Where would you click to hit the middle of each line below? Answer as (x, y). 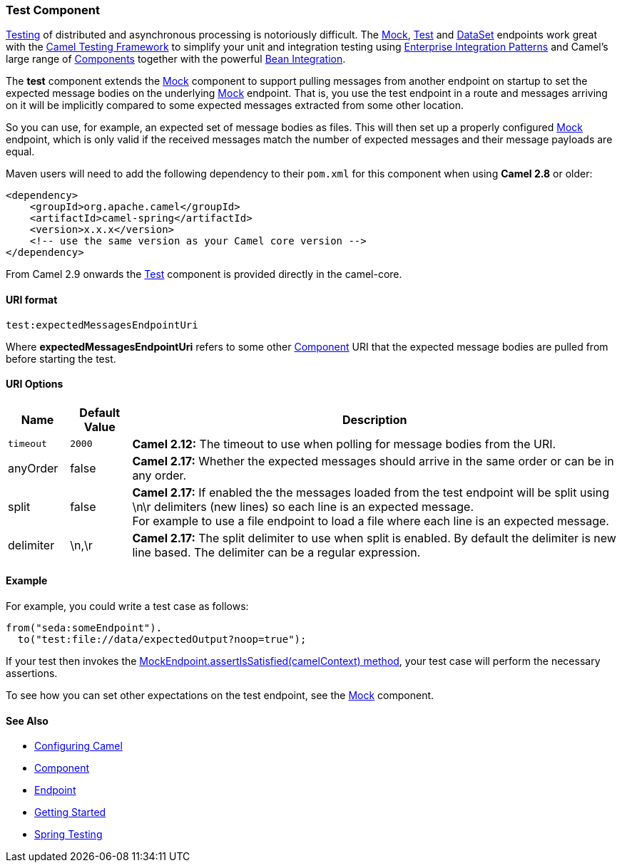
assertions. (32, 673)
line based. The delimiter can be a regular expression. (276, 552)
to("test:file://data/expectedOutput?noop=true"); (162, 640)
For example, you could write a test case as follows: (127, 606)
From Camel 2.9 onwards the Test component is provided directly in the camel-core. (204, 274)
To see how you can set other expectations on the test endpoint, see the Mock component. (220, 696)
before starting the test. (61, 358)
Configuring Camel (78, 746)
